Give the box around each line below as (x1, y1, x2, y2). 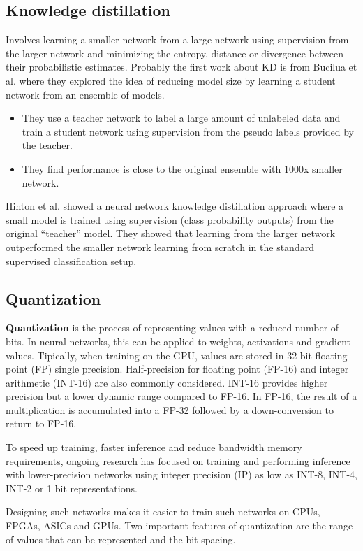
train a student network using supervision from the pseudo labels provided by (22, 124, 354, 138)
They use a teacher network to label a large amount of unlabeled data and (22, 110, 341, 125)
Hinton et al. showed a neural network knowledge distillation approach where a (6, 199, 344, 213)
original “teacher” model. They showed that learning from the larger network (6, 226, 336, 241)
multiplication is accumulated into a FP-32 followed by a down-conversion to (6, 402, 334, 417)
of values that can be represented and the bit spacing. (6, 531, 236, 546)
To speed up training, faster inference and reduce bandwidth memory (6, 440, 302, 455)
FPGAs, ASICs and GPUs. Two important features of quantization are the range (6, 518, 353, 533)
